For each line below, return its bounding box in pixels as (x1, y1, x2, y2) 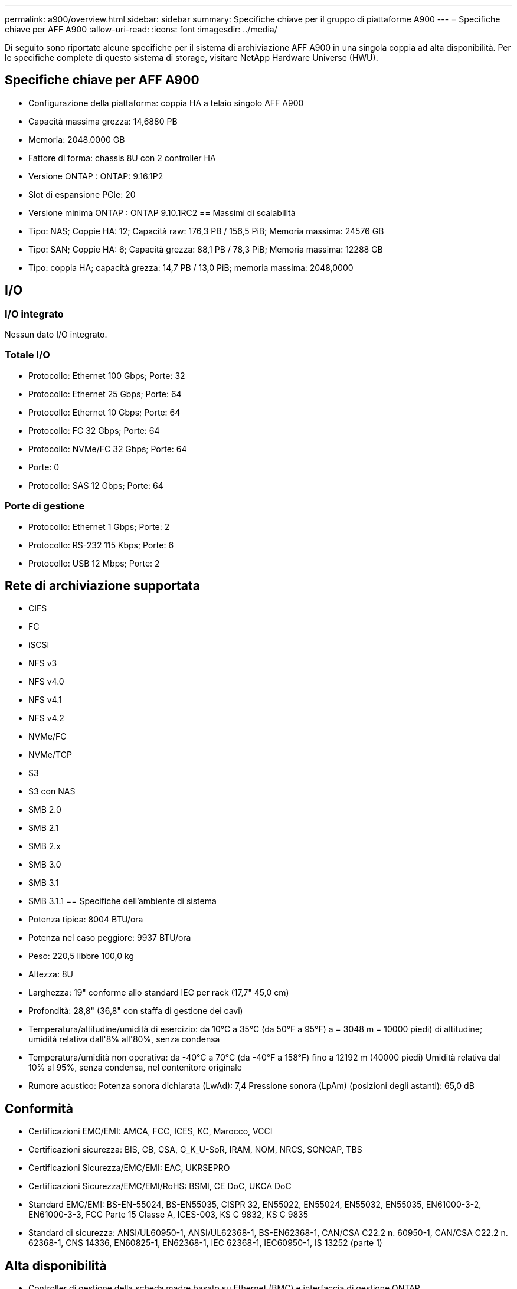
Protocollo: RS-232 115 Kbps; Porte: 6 (28, 539, 174, 550)
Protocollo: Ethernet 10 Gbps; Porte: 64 (28, 407, 181, 417)
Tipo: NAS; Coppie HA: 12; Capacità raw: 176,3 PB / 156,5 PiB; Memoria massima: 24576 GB (28, 225, 384, 236)
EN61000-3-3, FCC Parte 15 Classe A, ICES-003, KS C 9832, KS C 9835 (28, 1209, 309, 1220)
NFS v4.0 (28, 676, 64, 687)
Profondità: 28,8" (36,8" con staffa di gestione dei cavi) (28, 1006, 243, 1016)
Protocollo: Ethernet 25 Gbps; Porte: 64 (28, 388, 182, 399)
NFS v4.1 (28, 695, 62, 705)
